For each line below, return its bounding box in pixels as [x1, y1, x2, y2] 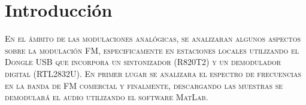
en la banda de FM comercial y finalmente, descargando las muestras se [5, 79, 283, 91]
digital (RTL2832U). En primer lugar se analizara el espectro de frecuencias [5, 67, 301, 79]
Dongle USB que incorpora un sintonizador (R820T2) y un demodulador [5, 55, 281, 68]
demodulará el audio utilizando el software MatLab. [5, 91, 208, 103]
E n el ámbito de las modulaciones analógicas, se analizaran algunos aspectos [5, 32, 301, 45]
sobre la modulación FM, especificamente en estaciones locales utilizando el [5, 44, 299, 56]
